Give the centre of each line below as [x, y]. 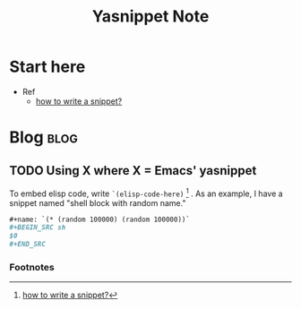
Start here [47, 67]
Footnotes [32, 268]
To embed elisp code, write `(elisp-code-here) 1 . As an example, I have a [146, 193]
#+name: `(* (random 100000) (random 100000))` [100, 219]
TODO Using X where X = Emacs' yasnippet [133, 171]
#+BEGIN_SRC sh [38, 227]
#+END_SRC [28, 245]
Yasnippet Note [150, 17]
